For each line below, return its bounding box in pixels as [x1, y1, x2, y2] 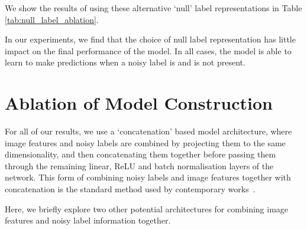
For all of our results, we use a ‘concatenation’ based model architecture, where [5, 125, 292, 137]
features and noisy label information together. [5, 214, 171, 226]
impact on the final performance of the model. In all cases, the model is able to [5, 44, 292, 57]
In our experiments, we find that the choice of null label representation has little [5, 33, 296, 45]
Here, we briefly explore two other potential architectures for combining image [5, 202, 289, 215]
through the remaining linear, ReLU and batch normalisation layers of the [5, 159, 274, 172]
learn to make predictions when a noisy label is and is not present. [5, 56, 245, 68]
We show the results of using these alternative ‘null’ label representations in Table [5, 2, 302, 14]
